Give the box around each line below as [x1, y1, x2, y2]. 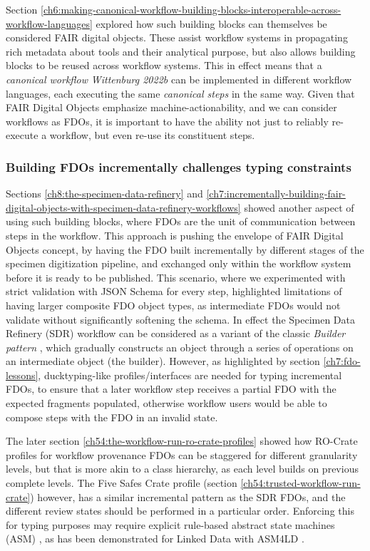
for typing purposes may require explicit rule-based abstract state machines [6, 517, 335, 532]
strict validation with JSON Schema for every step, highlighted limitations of [6, 284, 342, 299]
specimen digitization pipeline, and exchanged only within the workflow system [6, 256, 351, 271]
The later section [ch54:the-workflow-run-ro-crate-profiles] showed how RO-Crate [6, 433, 358, 448]
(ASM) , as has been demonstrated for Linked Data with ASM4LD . [6, 531, 304, 546]
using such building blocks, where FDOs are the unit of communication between [6, 214, 356, 229]
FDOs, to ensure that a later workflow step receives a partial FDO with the [6, 381, 336, 396]
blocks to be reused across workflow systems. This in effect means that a [6, 58, 322, 73]
